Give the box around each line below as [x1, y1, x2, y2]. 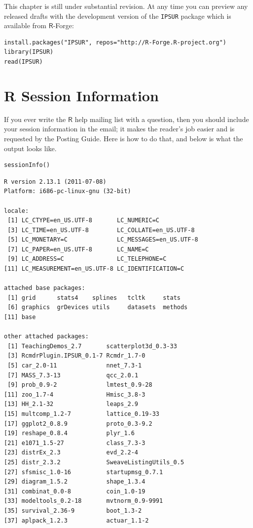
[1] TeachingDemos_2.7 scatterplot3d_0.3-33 [7, 342, 177, 350]
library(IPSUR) [4, 48, 54, 56]
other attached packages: [4, 333, 89, 340]
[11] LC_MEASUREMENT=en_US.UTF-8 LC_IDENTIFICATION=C [4, 265, 184, 273]
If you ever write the [4, 114, 66, 124]
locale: [4, 207, 29, 214]
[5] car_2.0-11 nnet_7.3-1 [7, 362, 142, 369]
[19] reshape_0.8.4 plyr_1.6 [4, 430, 135, 437]
